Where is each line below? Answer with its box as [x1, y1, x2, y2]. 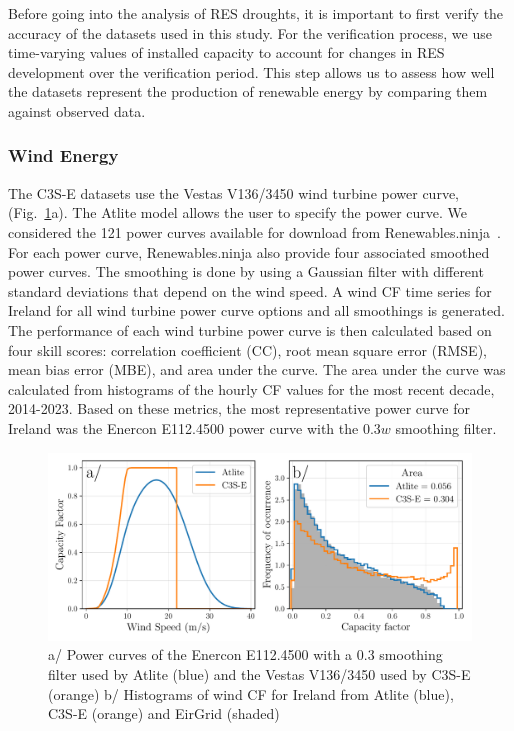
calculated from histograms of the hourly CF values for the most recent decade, [8, 378, 495, 399]
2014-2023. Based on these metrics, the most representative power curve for [8, 398, 470, 419]
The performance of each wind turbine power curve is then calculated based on [8, 319, 492, 340]
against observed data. [8, 100, 146, 121]
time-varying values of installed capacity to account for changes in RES [8, 42, 445, 63]
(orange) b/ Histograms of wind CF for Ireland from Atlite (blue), [48, 683, 454, 704]
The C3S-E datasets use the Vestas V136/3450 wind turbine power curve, [8, 182, 459, 203]
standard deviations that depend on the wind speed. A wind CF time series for [8, 280, 492, 301]
